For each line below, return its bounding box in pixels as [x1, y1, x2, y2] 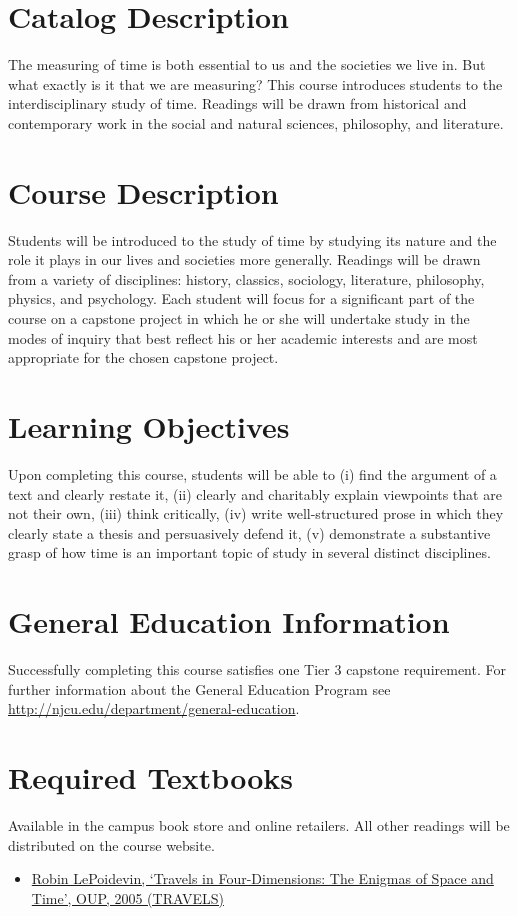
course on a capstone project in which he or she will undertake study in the [8, 308, 470, 328]
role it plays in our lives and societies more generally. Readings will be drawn [8, 249, 481, 270]
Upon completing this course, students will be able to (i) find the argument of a [8, 463, 497, 484]
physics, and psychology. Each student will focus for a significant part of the [8, 288, 475, 309]
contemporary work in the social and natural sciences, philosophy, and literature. [8, 112, 504, 133]
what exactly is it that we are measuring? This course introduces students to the [8, 73, 503, 94]
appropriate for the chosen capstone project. [8, 347, 279, 368]
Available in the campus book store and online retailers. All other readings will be [8, 814, 510, 835]
